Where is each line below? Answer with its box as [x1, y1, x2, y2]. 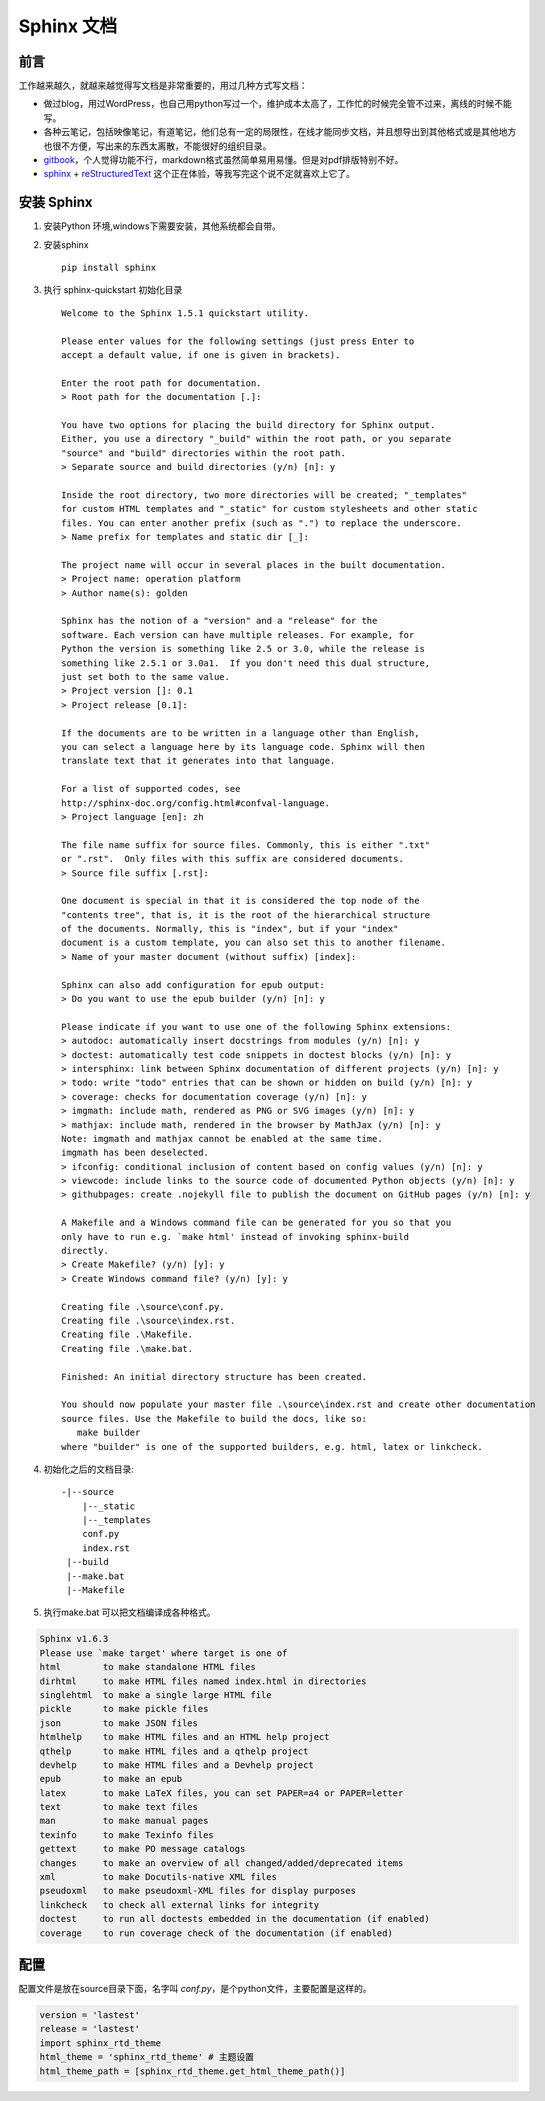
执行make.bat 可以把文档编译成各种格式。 [43, 1606, 216, 1619]
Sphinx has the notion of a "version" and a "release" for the [61, 615, 378, 627]
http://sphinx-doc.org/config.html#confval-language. [61, 797, 330, 809]
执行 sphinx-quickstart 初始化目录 [43, 284, 183, 296]
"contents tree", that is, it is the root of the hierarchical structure [61, 909, 431, 920]
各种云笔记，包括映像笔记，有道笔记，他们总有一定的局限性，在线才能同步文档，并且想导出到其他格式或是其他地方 [43, 126, 517, 138]
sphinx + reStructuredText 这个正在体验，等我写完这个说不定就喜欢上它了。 [43, 168, 355, 180]
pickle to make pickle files [39, 1703, 209, 1715]
